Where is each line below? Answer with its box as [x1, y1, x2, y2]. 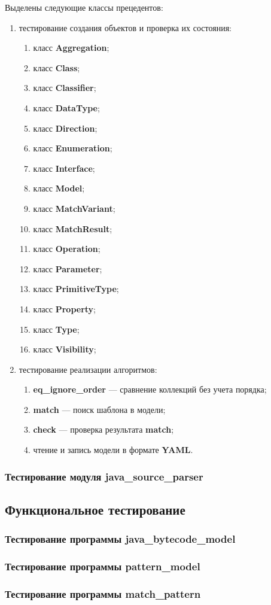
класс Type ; [33, 323, 80, 335]
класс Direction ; [33, 121, 98, 134]
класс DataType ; [33, 101, 100, 114]
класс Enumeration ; [33, 142, 112, 154]
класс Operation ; [33, 242, 101, 255]
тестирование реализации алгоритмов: [19, 363, 157, 375]
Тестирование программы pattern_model [5, 559, 200, 574]
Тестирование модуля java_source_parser [5, 469, 203, 484]
